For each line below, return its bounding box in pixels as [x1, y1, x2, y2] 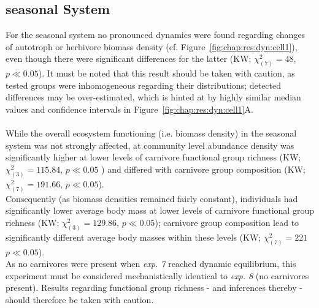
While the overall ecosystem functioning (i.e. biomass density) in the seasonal [6, 127, 297, 140]
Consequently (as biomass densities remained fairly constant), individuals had [6, 192, 298, 205]
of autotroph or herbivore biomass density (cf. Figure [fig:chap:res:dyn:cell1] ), [6, 40, 298, 53]
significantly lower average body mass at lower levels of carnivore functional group [6, 204, 314, 217]
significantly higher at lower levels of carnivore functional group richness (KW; [6, 151, 301, 163]
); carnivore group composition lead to [155, 216, 299, 228]
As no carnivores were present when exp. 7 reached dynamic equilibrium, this [6, 257, 296, 270]
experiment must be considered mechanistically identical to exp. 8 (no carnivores [6, 269, 309, 282]
